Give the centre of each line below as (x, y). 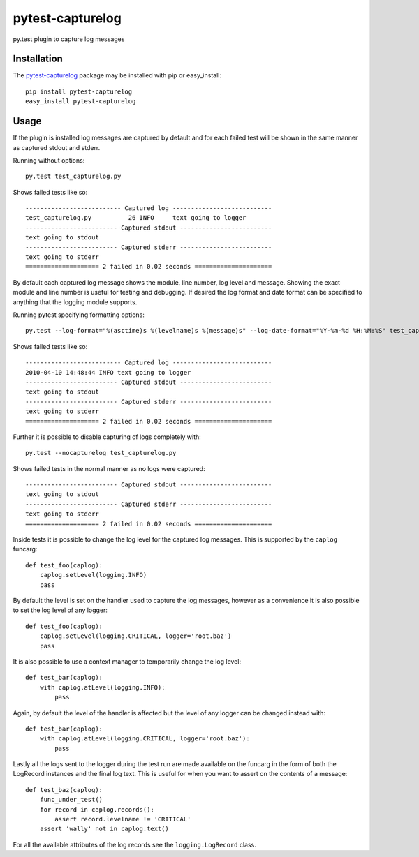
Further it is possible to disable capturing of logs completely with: (107, 437)
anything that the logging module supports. (75, 302)
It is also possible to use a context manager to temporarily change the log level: (127, 661)
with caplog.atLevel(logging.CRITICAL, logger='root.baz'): (145, 739)
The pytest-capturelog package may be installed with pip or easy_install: (117, 75)
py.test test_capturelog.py (73, 177)
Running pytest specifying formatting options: (79, 315)
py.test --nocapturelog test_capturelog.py (101, 453)
